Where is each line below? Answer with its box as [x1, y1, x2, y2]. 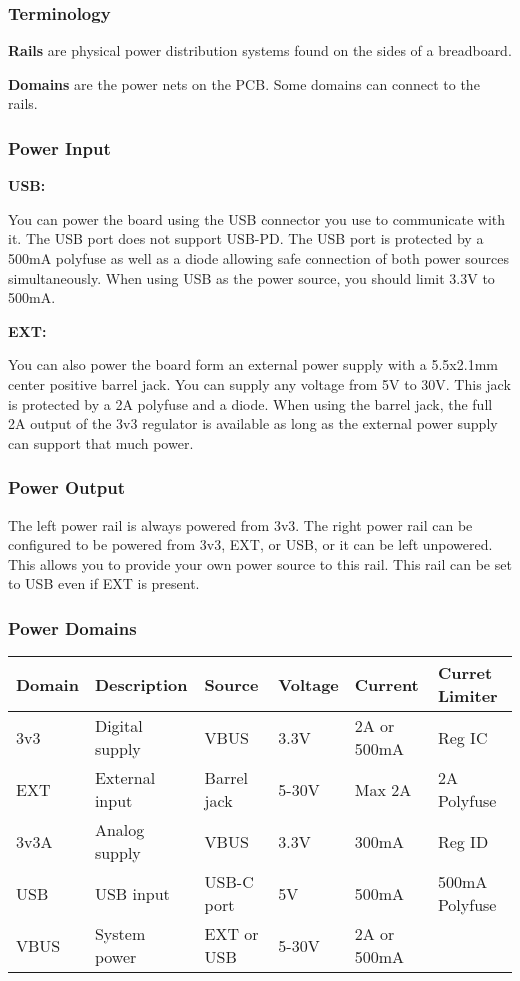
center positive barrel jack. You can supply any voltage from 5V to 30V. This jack [8, 373, 511, 394]
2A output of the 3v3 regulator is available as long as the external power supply [8, 413, 498, 434]
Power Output [8, 475, 126, 500]
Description [94, 672, 188, 696]
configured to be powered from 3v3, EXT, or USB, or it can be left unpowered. [8, 534, 493, 555]
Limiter [437, 684, 498, 708]
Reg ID [437, 829, 489, 853]
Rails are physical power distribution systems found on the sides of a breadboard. [8, 40, 512, 61]
